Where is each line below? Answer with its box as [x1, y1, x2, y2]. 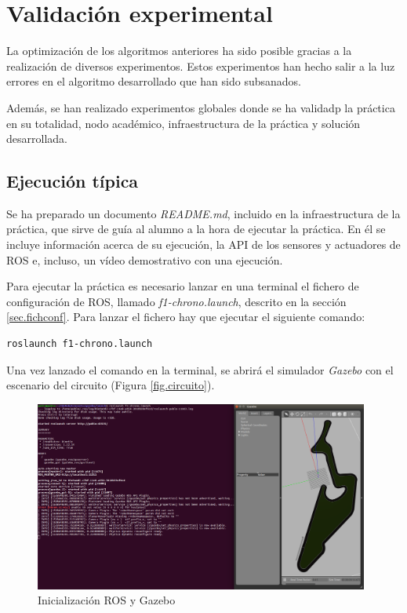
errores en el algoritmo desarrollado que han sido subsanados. [6, 73, 301, 89]
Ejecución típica [6, 169, 139, 193]
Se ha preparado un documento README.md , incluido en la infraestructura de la [6, 205, 401, 221]
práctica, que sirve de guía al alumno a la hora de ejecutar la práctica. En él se [6, 221, 386, 237]
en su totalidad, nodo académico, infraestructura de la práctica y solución [6, 115, 361, 131]
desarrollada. [6, 130, 67, 147]
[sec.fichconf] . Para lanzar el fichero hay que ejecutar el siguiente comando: [6, 308, 365, 325]
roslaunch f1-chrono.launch [6, 338, 153, 350]
